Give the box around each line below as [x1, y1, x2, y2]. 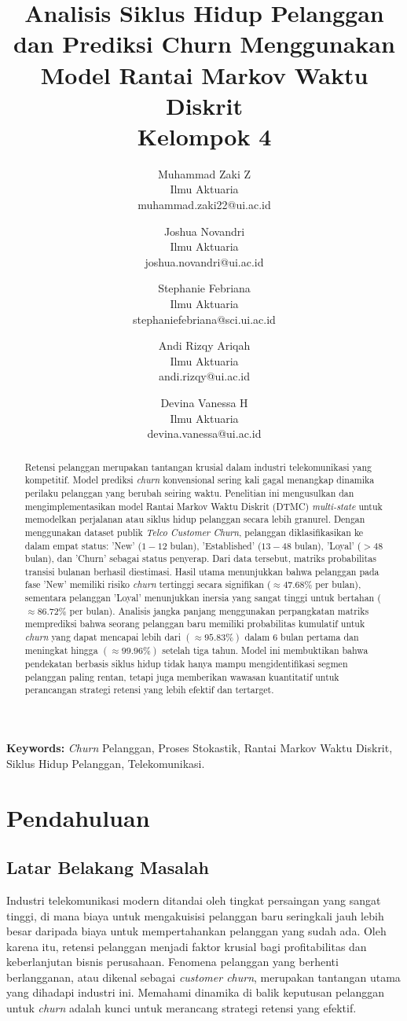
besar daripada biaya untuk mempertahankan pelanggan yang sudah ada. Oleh [6, 923, 387, 939]
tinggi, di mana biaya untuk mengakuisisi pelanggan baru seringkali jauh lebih [6, 907, 384, 924]
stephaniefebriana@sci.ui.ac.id [133, 310, 276, 327]
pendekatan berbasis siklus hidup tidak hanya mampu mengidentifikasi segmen [24, 657, 348, 670]
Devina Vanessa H [160, 395, 248, 410]
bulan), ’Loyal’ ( [294, 538, 361, 552]
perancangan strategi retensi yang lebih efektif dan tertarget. [24, 683, 274, 696]
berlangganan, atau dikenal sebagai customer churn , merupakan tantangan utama [6, 968, 401, 985]
